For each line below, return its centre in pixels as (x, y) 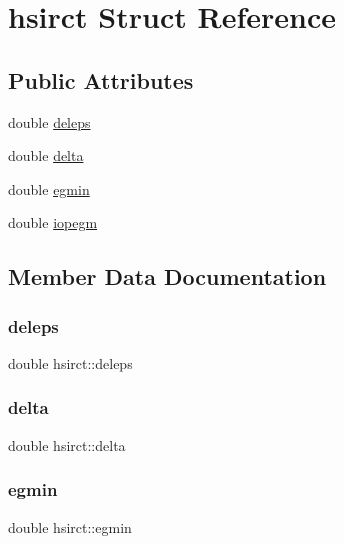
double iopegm (53, 222)
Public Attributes (101, 79)
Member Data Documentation (167, 276)
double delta (46, 155)
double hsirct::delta (67, 444)
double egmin (49, 188)
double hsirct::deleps (70, 362)
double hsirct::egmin (70, 526)
